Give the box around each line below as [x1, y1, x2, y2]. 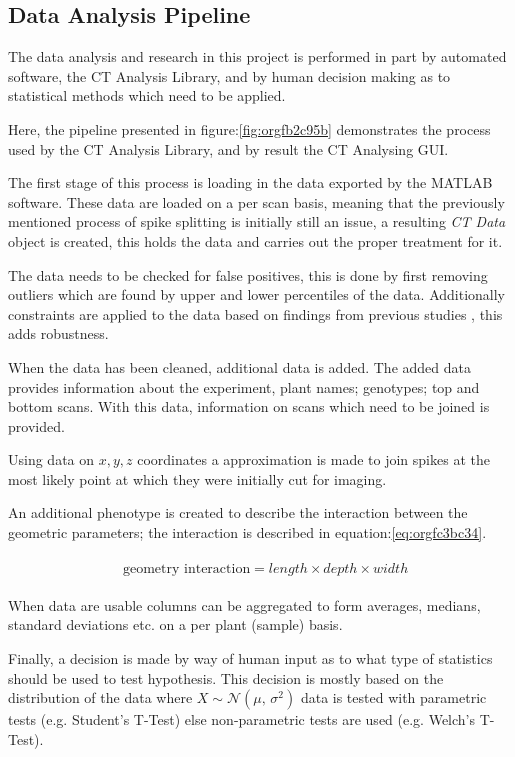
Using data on [8, 449, 95, 470]
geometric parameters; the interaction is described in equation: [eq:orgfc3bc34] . [8, 522, 487, 543]
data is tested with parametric [300, 687, 487, 708]
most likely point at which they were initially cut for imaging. [8, 468, 387, 489]
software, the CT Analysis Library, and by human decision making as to [8, 65, 451, 86]
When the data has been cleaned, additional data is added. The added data [8, 356, 471, 377]
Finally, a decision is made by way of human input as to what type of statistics [8, 647, 493, 668]
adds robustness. [8, 323, 109, 344]
